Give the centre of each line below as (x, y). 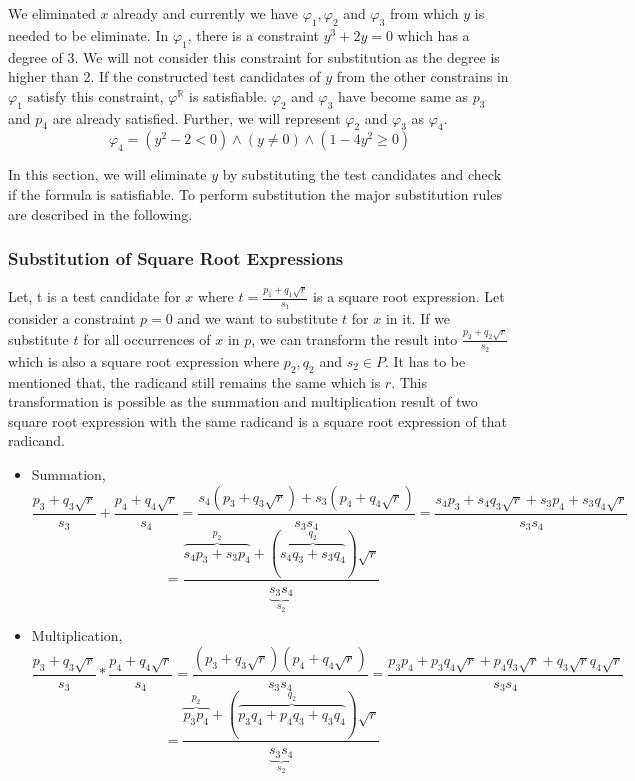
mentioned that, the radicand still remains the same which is (194, 381)
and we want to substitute (257, 318)
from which (424, 13)
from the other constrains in (422, 76)
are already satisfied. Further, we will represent (196, 117)
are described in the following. (100, 213)
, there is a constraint (253, 34)
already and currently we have (206, 13)
